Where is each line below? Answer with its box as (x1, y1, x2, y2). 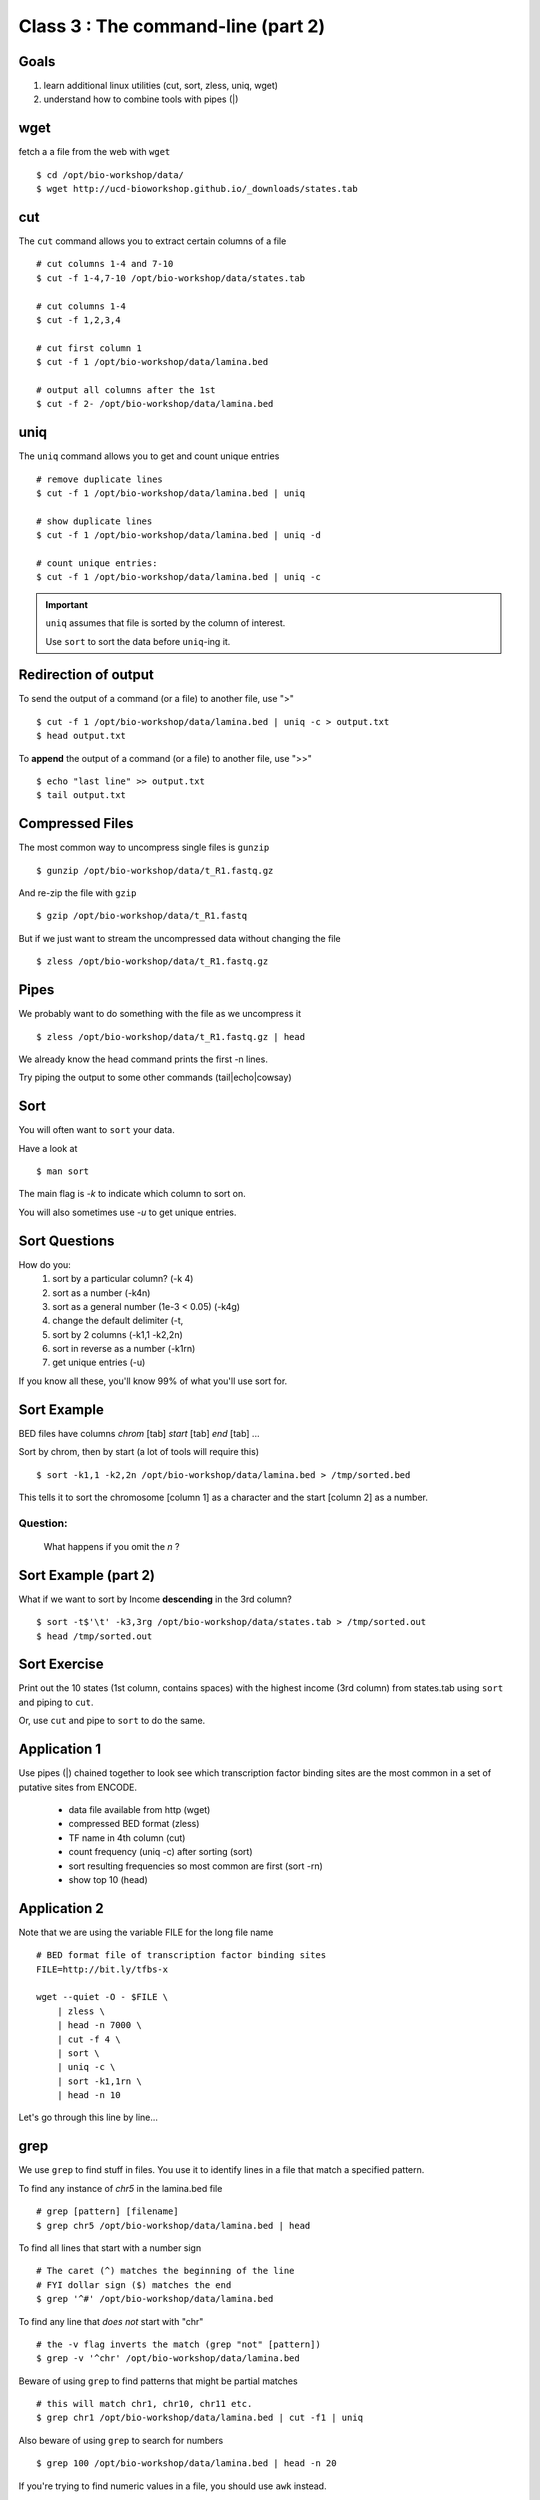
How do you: (18, 1258, 72, 1270)
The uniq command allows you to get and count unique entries (18, 450, 280, 462)
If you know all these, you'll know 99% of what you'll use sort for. (18, 1375, 288, 1387)
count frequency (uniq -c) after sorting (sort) (68, 1846, 254, 1858)
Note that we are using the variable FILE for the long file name (18, 1926, 274, 1938)
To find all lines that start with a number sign (18, 2241, 202, 2254)
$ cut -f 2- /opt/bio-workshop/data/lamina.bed (36, 398, 274, 410)
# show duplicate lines (36, 515, 153, 527)
